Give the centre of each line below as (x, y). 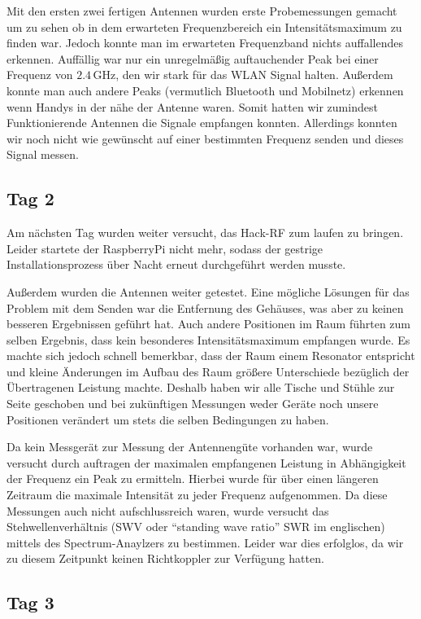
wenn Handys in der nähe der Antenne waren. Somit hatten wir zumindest (192, 106)
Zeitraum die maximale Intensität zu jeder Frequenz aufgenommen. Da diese (197, 495)
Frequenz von (40, 75)
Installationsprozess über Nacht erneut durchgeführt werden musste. (176, 264)
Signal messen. (43, 154)
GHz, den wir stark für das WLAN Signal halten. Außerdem (243, 75)
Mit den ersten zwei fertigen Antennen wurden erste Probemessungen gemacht (202, 11)
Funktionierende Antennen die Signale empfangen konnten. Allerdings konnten (202, 123)
